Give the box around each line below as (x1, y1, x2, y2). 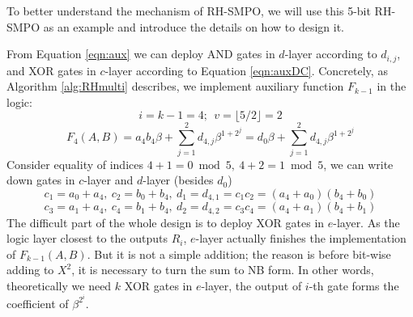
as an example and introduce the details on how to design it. (43, 18, 344, 35)
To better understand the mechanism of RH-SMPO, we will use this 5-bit (6, 2, 371, 19)
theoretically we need (6, 277, 112, 294)
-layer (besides (143, 171, 214, 188)
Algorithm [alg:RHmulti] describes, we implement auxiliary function (6, 78, 344, 95)
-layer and (83, 171, 134, 188)
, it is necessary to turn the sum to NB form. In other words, (71, 261, 374, 278)
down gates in (6, 171, 75, 188)
